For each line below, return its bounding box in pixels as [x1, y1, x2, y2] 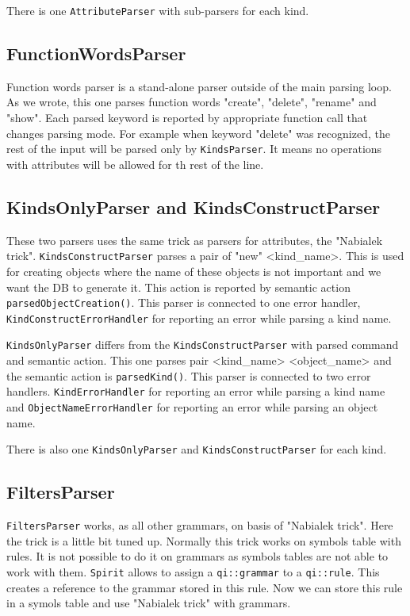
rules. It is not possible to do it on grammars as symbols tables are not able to [6, 548, 389, 564]
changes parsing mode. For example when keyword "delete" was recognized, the [6, 124, 390, 141]
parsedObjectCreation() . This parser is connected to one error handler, [6, 294, 361, 311]
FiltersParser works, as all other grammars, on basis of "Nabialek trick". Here [6, 517, 393, 534]
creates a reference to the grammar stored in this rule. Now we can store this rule [6, 579, 403, 595]
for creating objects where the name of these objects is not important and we [6, 262, 381, 279]
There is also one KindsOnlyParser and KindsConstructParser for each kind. [6, 441, 387, 457]
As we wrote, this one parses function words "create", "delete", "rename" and [6, 94, 377, 110]
